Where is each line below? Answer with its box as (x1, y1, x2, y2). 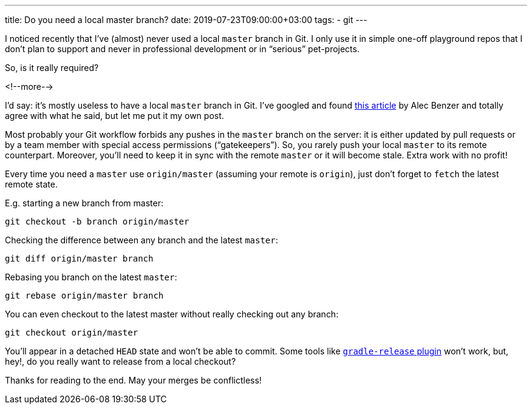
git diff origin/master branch (5, 254, 154, 263)
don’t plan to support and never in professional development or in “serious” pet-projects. (5, 44, 360, 54)
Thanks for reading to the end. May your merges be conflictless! (5, 375, 262, 385)
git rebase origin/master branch (5, 291, 164, 300)
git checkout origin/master (5, 328, 138, 337)
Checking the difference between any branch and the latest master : (5, 235, 278, 245)
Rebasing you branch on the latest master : (5, 272, 177, 282)
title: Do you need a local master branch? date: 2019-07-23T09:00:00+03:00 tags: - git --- (5, 15, 367, 25)
